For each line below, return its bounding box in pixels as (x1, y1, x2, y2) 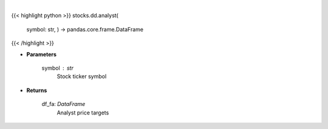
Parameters (26, 50, 57, 58)
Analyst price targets (56, 109, 109, 116)
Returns (26, 87, 47, 94)
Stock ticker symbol (56, 73, 107, 80)
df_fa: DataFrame (41, 101, 86, 108)
